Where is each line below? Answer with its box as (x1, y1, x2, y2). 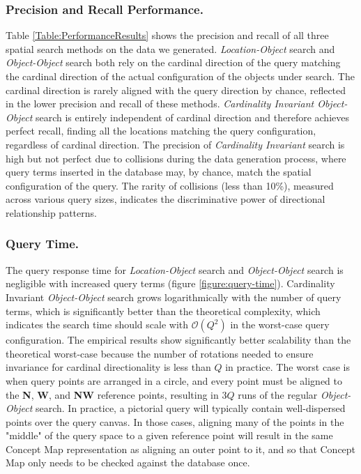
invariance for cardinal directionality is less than (6, 360, 211, 374)
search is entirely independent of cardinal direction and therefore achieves (35, 109, 349, 124)
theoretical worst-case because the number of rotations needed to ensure (6, 346, 314, 360)
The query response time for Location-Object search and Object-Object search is (6, 262, 344, 277)
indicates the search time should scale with (6, 317, 189, 332)
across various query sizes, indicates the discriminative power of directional (6, 192, 325, 206)
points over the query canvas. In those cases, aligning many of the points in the (6, 414, 344, 429)
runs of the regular (238, 387, 318, 402)
